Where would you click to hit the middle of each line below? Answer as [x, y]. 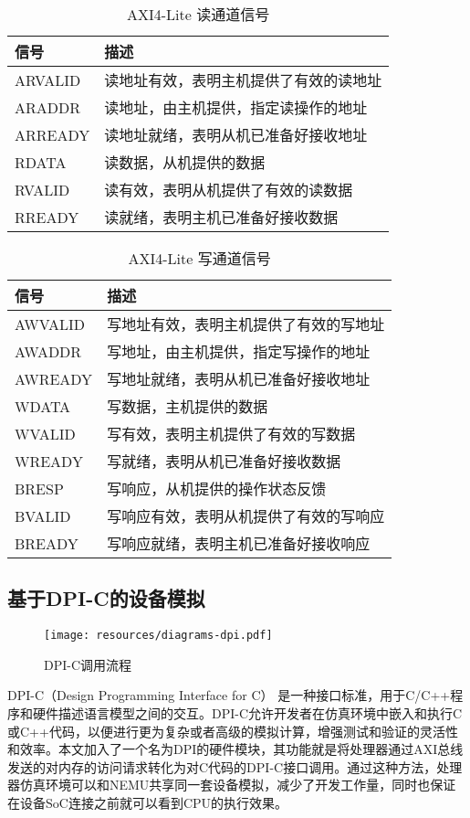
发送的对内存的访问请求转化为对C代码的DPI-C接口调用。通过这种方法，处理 [235, 766]
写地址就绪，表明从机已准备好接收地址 [239, 379]
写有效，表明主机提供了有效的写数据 [231, 434]
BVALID [43, 515]
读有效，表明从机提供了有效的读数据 [229, 190]
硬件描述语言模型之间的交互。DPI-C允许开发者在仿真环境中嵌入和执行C [247, 713]
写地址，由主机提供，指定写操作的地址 [239, 351]
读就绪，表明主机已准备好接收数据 [221, 217]
